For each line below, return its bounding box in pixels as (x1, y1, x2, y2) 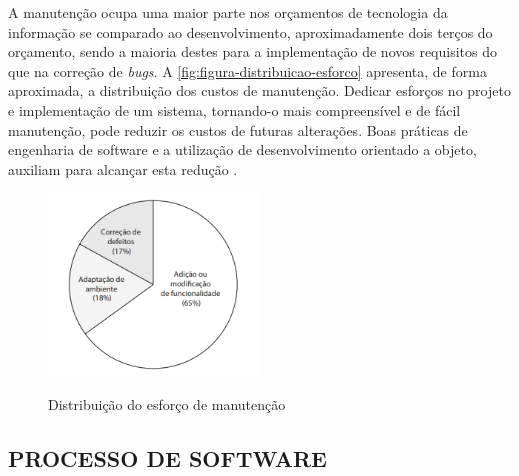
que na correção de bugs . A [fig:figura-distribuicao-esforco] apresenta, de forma (8, 60, 487, 81)
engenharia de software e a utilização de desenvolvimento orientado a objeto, (8, 139, 477, 160)
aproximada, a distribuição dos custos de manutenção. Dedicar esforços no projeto (8, 80, 511, 101)
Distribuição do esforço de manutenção (48, 394, 286, 415)
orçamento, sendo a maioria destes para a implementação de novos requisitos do (8, 41, 498, 62)
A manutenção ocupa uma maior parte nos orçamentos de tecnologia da (8, 2, 448, 22)
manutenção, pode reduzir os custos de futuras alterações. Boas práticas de (8, 119, 468, 140)
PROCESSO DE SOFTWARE (8, 443, 327, 473)
